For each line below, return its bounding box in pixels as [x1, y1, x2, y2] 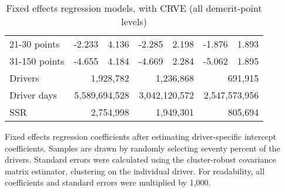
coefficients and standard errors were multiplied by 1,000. [5, 176, 211, 188]
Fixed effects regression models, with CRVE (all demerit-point [6, 1, 262, 15]
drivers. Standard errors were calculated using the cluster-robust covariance [5, 153, 276, 166]
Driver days [9, 88, 57, 102]
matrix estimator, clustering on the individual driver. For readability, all [5, 164, 265, 177]
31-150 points [9, 54, 65, 68]
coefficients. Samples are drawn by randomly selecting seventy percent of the [5, 142, 280, 154]
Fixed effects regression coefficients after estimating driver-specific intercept [5, 130, 277, 142]
